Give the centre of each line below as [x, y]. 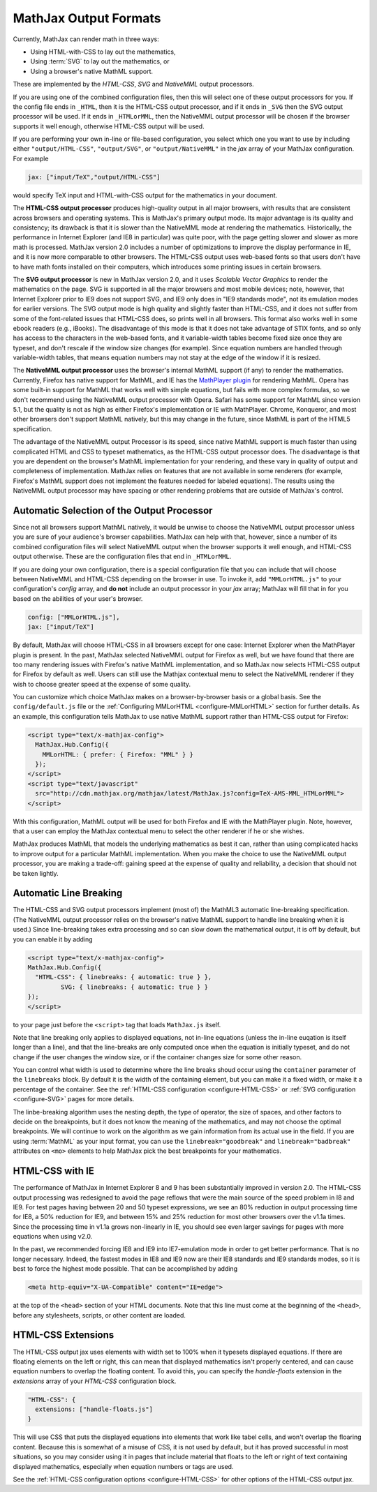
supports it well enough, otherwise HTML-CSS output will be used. [109, 126]
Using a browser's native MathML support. [92, 71]
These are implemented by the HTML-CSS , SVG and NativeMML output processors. [133, 84]
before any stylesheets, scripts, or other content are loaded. [99, 1315]
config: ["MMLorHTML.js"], [74, 617]
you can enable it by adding [53, 939]
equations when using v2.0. [53, 1237]
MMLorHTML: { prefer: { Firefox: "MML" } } [118, 754]
